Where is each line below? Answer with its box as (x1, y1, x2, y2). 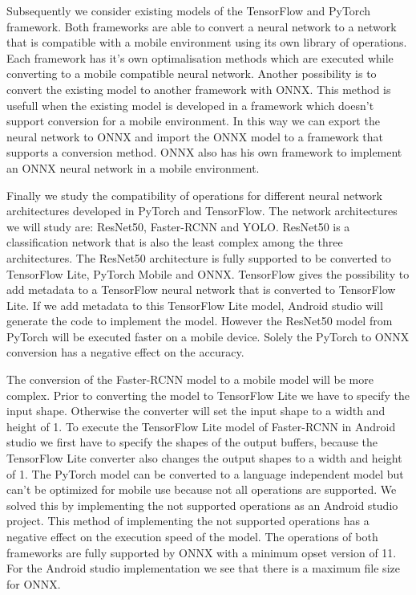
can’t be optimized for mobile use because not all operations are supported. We (6, 481, 397, 498)
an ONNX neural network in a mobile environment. (6, 159, 260, 176)
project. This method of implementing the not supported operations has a (6, 512, 370, 529)
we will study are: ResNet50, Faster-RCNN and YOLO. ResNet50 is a (6, 218, 350, 234)
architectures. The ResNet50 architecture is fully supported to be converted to (6, 249, 391, 266)
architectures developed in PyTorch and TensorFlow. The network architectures (6, 202, 398, 219)
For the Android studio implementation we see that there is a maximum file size (6, 560, 400, 577)
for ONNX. (6, 575, 61, 592)
